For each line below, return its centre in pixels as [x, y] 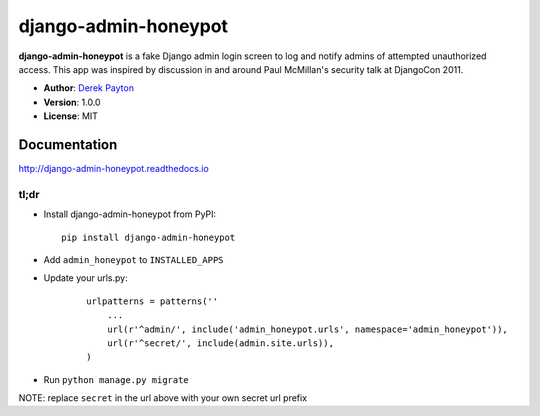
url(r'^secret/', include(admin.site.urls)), [220, 343]
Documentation [68, 144]
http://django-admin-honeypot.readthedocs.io [113, 169]
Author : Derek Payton [89, 88]
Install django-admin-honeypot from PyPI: [130, 214]
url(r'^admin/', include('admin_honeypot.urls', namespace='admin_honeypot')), [307, 329]
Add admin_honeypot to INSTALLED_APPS [133, 259]
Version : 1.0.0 [72, 102]
